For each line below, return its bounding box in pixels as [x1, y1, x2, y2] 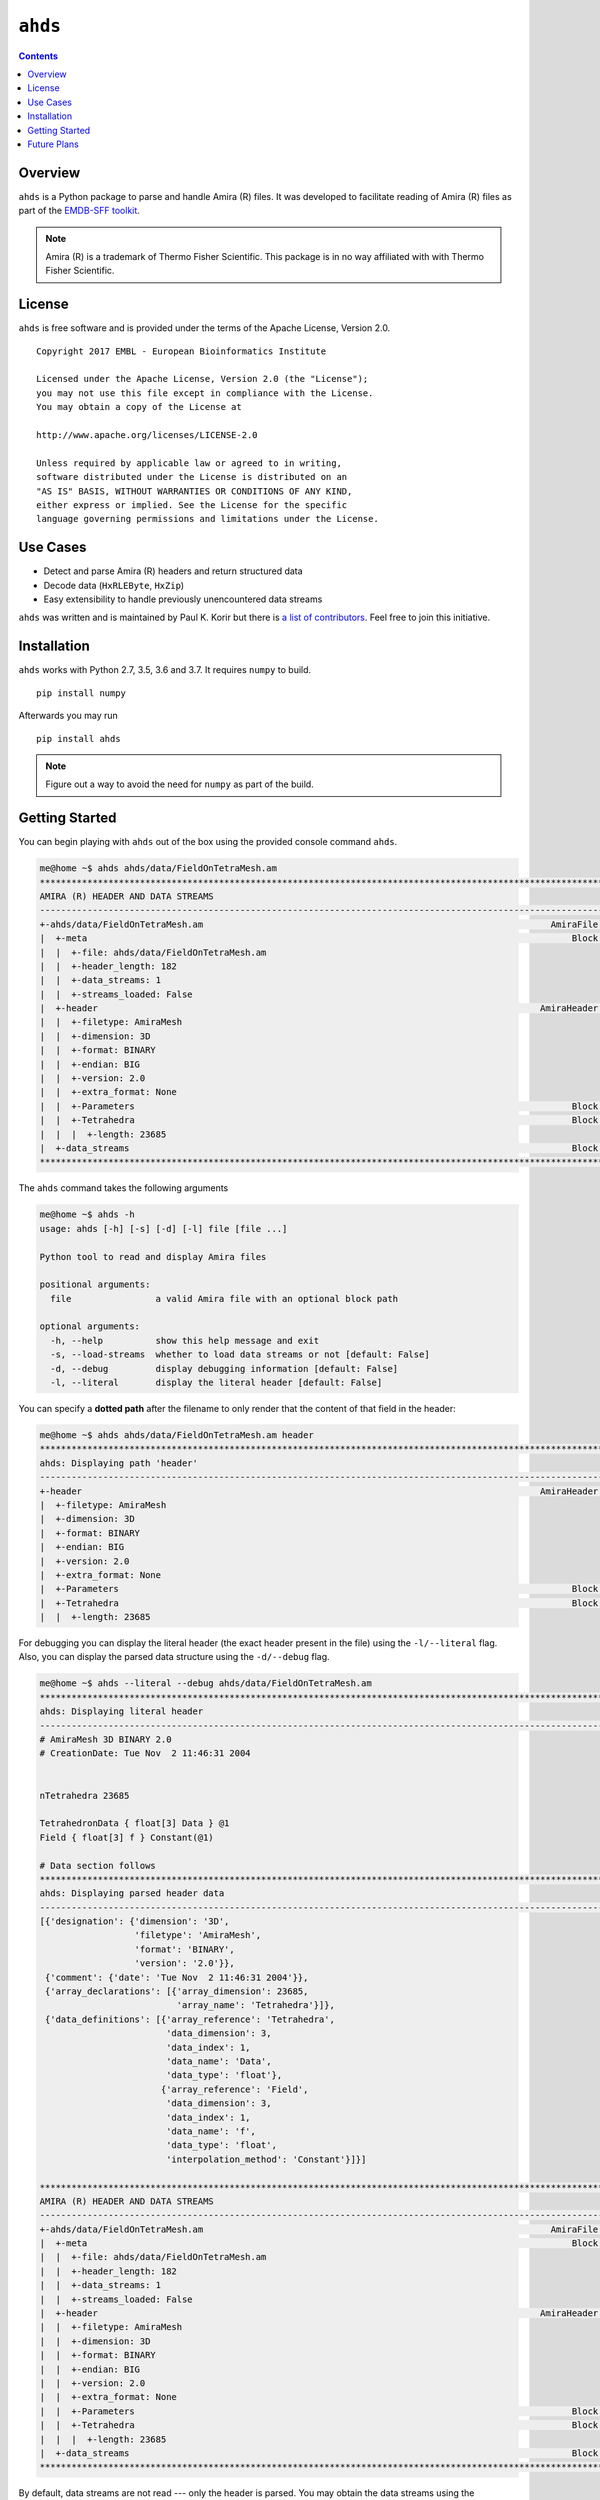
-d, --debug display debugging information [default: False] [50, 1363, 399, 1374]
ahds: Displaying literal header [39, 1706, 204, 1717]
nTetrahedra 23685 [39, 1790, 130, 1801]
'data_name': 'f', [165, 2125, 257, 2137]
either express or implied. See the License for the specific [36, 499, 348, 510]
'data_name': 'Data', [165, 2055, 272, 2067]
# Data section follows [39, 1860, 157, 1871]
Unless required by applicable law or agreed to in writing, [36, 457, 342, 469]
